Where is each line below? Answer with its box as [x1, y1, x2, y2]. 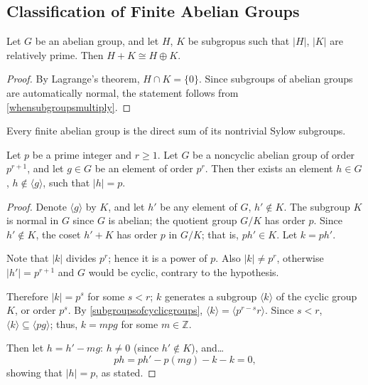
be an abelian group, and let [35, 33, 159, 48]
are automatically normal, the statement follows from [6, 85, 239, 100]
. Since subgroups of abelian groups [198, 71, 353, 86]
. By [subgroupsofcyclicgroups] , [67, 302, 203, 317]
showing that [6, 364, 63, 379]
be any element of [160, 199, 237, 213]
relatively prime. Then [6, 47, 104, 62]
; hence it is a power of [108, 250, 207, 265]
